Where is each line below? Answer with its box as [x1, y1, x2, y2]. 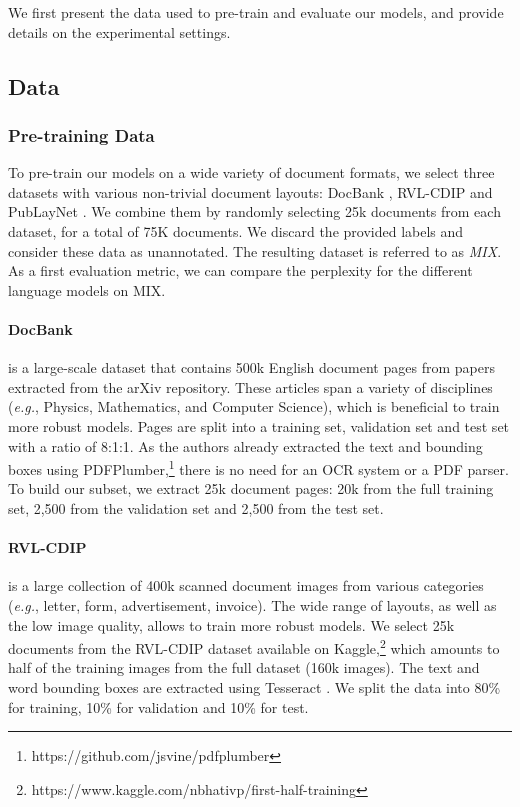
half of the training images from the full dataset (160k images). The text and [8, 657, 480, 678]
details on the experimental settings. [8, 21, 231, 42]
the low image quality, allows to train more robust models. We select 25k [8, 614, 455, 635]
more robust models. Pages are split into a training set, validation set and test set [8, 415, 510, 436]
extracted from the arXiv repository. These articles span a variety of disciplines [8, 376, 493, 397]
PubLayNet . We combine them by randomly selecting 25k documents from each [8, 201, 501, 222]
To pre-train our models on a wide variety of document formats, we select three [8, 162, 495, 183]
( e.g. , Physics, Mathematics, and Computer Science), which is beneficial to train [8, 396, 500, 417]
